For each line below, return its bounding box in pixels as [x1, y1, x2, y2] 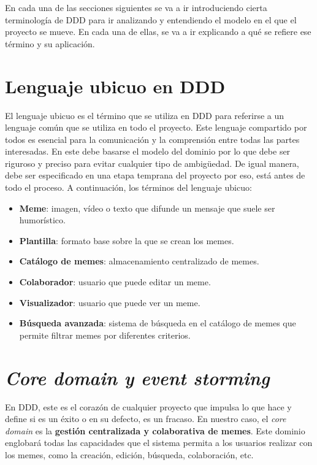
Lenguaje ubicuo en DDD [5, 73, 226, 98]
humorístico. [19, 213, 66, 226]
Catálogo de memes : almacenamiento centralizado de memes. [19, 255, 259, 267]
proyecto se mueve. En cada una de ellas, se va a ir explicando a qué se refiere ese [5, 25, 311, 38]
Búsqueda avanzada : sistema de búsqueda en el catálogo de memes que [19, 317, 296, 329]
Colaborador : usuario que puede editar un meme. [19, 275, 211, 288]
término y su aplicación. [5, 37, 95, 50]
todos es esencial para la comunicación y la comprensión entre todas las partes [5, 133, 300, 145]
